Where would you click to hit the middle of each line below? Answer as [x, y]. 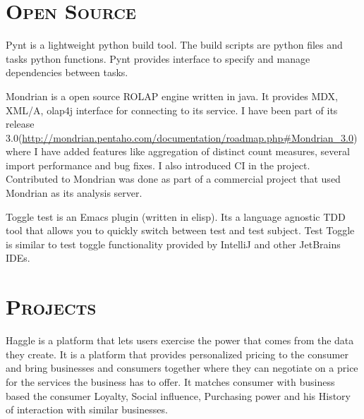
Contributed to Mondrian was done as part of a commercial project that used [173, 179]
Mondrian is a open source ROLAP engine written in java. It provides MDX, [172, 96]
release [20, 124]
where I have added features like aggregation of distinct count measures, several [178, 151]
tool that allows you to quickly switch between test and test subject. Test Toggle [180, 230]
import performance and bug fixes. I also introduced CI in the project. [158, 165]
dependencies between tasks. [67, 72]
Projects [51, 306]
